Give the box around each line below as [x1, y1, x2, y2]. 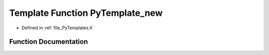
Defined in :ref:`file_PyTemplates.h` [21, 25, 94, 31]
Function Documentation [9, 38, 88, 46]
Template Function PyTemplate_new [9, 7, 163, 18]
